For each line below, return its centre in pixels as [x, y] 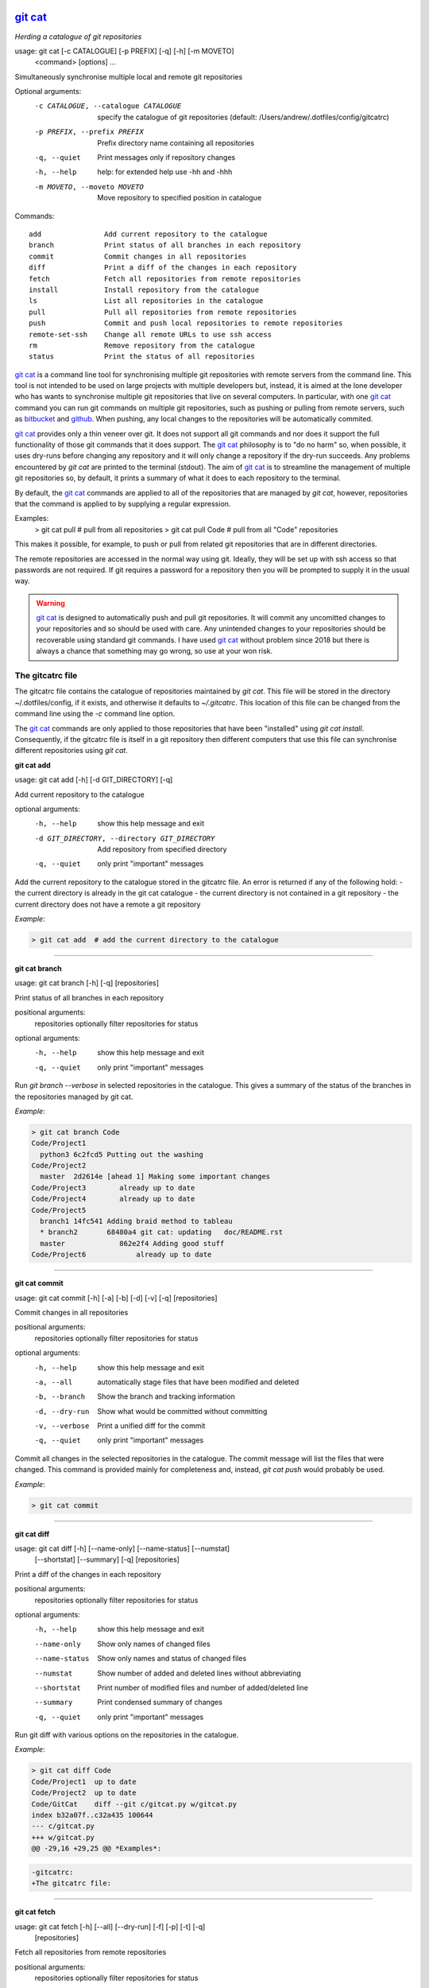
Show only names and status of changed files [172, 1659]
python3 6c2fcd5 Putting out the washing [122, 1154]
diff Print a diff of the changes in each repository [163, 268]
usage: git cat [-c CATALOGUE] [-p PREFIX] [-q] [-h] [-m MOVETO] [124, 51]
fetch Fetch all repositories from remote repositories [165, 279]
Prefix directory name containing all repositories [176, 142]
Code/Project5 [59, 1210]
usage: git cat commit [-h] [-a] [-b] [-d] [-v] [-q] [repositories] [116, 1298]
